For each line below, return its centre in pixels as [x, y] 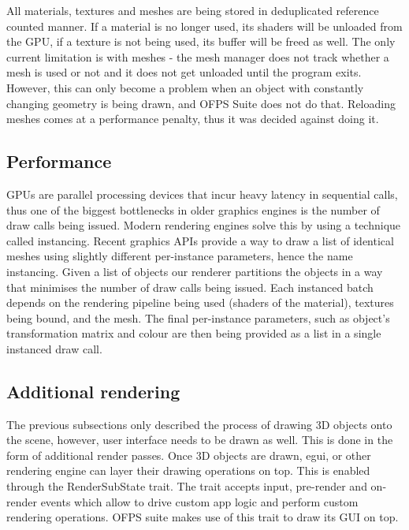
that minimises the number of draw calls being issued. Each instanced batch [190, 287]
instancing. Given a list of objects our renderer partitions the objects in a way [195, 271]
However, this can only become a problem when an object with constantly [185, 87]
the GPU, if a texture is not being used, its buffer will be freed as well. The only [201, 41]
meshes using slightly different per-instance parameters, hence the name [180, 256]
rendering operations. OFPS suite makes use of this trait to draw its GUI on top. [203, 517]
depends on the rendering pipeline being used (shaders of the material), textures [200, 302]
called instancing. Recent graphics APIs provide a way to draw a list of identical [200, 240]
